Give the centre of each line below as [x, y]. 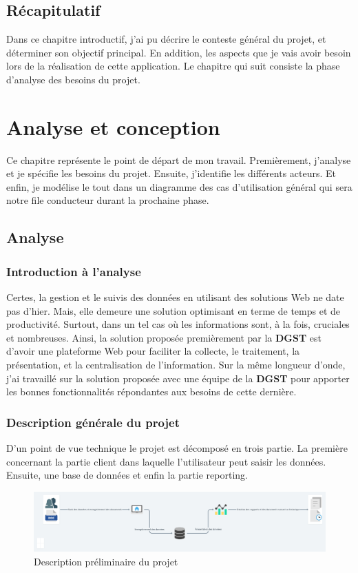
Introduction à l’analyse [74, 271]
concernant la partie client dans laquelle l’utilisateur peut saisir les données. [166, 461]
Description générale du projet [93, 422]
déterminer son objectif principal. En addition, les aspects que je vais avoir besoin [179, 52]
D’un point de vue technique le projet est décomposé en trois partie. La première [177, 448]
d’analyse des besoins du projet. [73, 79]
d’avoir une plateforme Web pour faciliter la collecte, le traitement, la [153, 351]
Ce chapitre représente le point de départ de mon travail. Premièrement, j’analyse [179, 159]
